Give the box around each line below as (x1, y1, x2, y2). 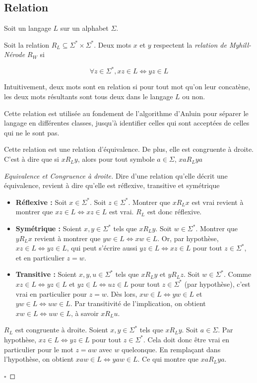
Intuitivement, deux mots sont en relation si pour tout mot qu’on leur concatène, (4, 81, 251, 92)
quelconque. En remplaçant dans (122, 344, 221, 354)
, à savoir (70, 308, 99, 318)
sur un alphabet (60, 23, 109, 33)
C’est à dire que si (4, 154, 60, 164)
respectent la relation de (153, 39, 227, 50)
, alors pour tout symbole (77, 154, 155, 164)
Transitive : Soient (15, 269, 77, 279)
